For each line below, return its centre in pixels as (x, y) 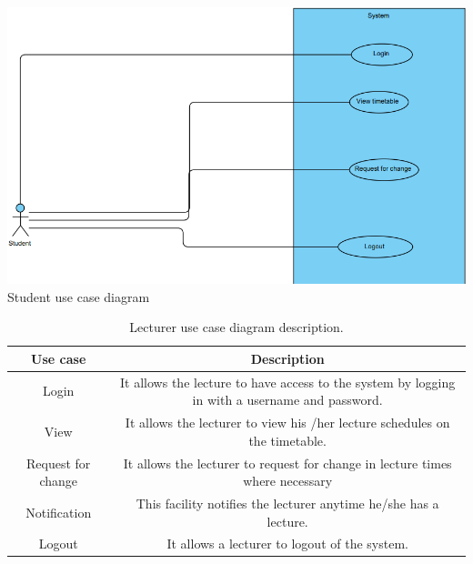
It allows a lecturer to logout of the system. (287, 544)
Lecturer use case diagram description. (236, 327)
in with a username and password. (287, 400)
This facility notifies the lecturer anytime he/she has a (287, 503)
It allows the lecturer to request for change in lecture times (287, 463)
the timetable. (287, 440)
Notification (59, 512)
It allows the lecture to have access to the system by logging (288, 382)
